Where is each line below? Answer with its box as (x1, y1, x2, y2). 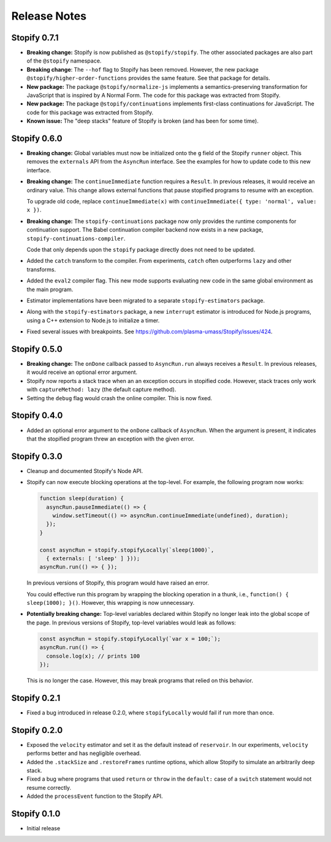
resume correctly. (26, 784, 72, 791)
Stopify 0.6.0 (11, 134, 63, 143)
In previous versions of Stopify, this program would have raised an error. (26, 579, 210, 586)
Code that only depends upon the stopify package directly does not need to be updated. (26, 246, 256, 253)
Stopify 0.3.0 (11, 451, 63, 461)
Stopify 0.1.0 (11, 808, 61, 819)
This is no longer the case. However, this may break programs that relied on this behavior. (26, 677, 254, 684)
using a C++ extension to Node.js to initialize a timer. (26, 316, 160, 324)
